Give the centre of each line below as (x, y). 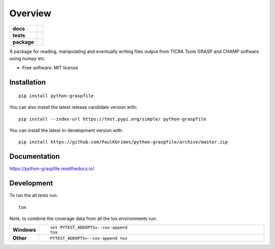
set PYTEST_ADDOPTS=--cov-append (89, 227)
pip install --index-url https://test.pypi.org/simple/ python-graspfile (113, 119)
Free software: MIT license (50, 68)
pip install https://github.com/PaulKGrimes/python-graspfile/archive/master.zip (123, 142)
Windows (24, 230)
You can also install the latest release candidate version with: (73, 107)
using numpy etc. (28, 58)
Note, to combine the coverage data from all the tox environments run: (83, 218)
